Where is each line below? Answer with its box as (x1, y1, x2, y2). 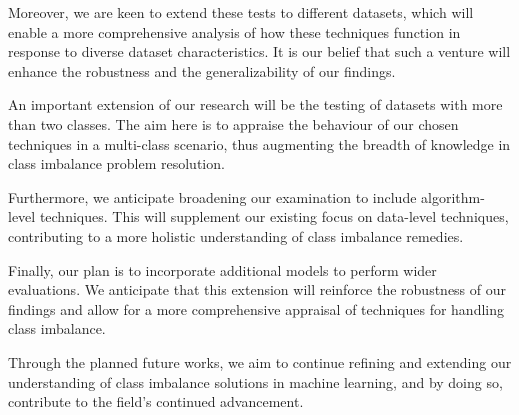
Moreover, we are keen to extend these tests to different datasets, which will (8, 2, 474, 22)
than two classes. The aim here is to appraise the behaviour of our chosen (8, 113, 459, 134)
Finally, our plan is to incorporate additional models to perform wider (8, 259, 437, 280)
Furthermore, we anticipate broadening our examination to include (8, 186, 417, 207)
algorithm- (421, 186, 485, 207)
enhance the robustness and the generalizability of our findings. (8, 60, 396, 81)
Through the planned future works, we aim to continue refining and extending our (8, 351, 512, 372)
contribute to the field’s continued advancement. (8, 391, 304, 412)
